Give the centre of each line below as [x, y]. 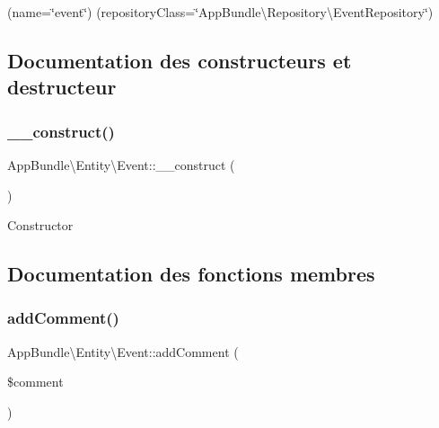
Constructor [40, 225]
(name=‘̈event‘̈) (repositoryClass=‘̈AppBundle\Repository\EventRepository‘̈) [220, 12]
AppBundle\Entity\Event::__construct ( [121, 164]
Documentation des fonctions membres [191, 274]
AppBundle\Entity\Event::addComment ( [123, 351]
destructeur [62, 87]
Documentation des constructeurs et [180, 60]
